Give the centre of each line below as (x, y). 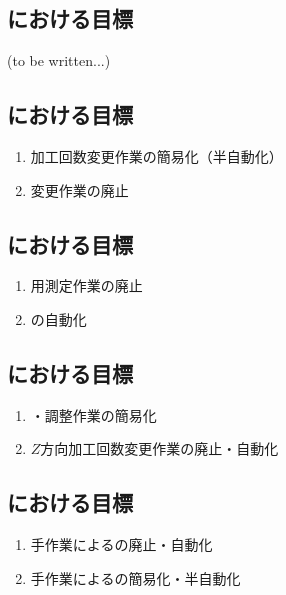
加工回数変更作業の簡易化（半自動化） (156, 156)
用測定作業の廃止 (86, 285)
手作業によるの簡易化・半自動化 (135, 577)
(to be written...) (59, 60)
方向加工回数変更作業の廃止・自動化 (159, 448)
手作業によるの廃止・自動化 (121, 544)
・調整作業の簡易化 (93, 414)
